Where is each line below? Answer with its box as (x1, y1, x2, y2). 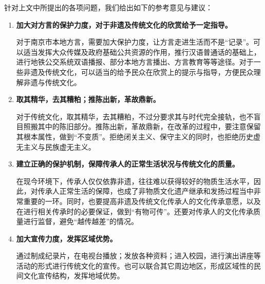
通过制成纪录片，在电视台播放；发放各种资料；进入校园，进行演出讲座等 (16, 250, 261, 261)
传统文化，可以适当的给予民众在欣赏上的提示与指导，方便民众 (45, 66, 254, 77)
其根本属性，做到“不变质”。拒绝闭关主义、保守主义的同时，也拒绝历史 (16, 131, 254, 141)
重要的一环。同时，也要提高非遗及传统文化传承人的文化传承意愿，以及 (23, 195, 261, 206)
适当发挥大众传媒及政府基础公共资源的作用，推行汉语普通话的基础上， (23, 46, 261, 57)
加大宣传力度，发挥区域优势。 (16, 233, 117, 244)
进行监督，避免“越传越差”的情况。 (23, 216, 139, 227)
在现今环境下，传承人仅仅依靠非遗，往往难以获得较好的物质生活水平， (16, 175, 254, 186)
